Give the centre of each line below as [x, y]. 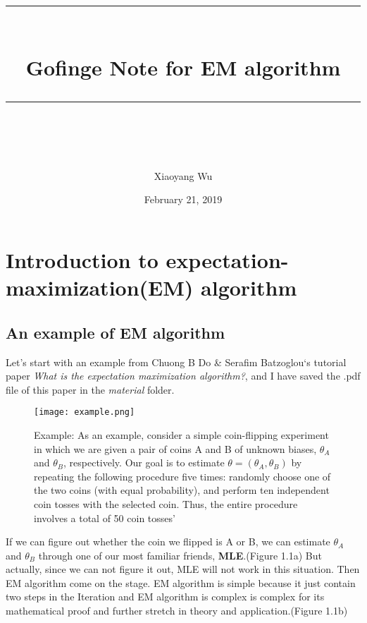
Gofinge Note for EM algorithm [183, 67]
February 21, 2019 [183, 199]
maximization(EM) [100, 288]
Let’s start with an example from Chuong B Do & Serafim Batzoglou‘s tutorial [176, 362]
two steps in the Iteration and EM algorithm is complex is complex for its [165, 597]
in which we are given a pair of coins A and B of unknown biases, [175, 448]
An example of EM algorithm [116, 332]
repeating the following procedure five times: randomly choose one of [182, 476]
